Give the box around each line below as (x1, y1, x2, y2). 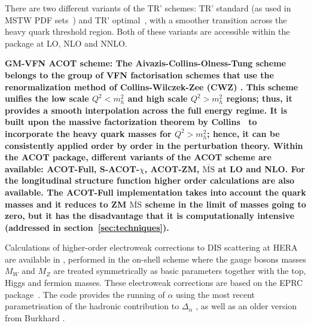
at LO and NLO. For (218, 162, 305, 175)
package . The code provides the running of (5, 288, 165, 300)
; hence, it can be (207, 127, 280, 139)
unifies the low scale (5, 92, 89, 105)
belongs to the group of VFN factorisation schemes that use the (5, 68, 274, 81)
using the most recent (176, 288, 255, 300)
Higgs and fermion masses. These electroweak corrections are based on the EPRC (5, 276, 303, 289)
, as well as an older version (196, 300, 297, 312)
